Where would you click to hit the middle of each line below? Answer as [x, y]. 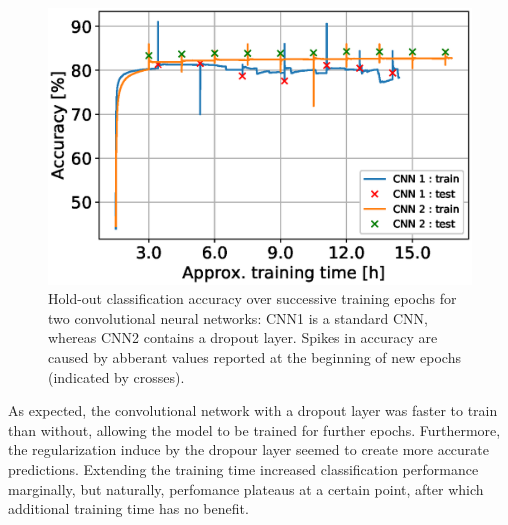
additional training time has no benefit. [128, 508]
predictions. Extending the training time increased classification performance [243, 468]
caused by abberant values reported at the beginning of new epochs [254, 356]
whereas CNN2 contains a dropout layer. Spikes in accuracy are [243, 337]
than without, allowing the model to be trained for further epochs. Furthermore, [254, 429]
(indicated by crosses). [116, 376]
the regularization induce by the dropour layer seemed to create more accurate [249, 449]
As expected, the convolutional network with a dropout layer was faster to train [253, 410]
